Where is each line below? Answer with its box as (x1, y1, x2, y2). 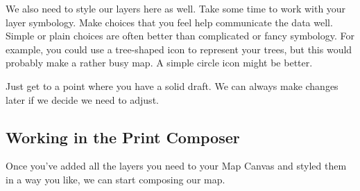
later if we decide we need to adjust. (6, 92, 159, 107)
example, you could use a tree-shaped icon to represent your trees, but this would (6, 42, 352, 56)
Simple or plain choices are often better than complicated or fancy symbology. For (6, 28, 355, 43)
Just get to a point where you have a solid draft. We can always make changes (6, 78, 338, 93)
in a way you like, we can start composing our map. (6, 172, 225, 186)
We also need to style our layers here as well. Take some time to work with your (6, 1, 346, 15)
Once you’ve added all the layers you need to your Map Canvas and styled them (6, 158, 347, 173)
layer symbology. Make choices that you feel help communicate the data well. (6, 15, 333, 29)
